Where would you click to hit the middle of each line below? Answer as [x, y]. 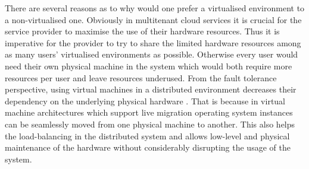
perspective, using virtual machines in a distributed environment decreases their [151, 89]
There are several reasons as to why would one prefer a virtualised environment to [155, 8]
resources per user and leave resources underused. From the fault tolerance [141, 77]
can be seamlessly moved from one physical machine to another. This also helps [150, 124]
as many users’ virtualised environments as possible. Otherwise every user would [152, 54]
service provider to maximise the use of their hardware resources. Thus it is [142, 31]
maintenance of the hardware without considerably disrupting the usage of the [148, 147]
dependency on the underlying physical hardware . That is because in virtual [145, 101]
